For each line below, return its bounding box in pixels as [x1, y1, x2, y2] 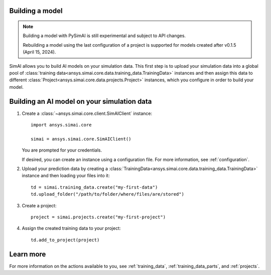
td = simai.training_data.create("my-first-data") [31, 184, 158, 190]
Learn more [9, 250, 46, 258]
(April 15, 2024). [23, 49, 56, 55]
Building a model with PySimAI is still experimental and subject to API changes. [23, 33, 186, 39]
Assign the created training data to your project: [22, 225, 121, 231]
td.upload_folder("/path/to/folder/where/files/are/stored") [31, 191, 184, 197]
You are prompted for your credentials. [22, 147, 102, 153]
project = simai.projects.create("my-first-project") [31, 214, 166, 220]
